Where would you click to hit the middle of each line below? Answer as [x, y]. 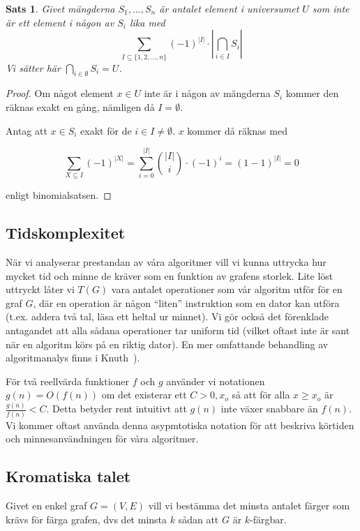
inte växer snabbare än [269, 409]
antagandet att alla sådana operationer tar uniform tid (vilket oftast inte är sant [178, 330]
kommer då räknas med [237, 130]
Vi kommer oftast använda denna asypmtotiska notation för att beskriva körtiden [180, 425]
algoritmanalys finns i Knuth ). [73, 358]
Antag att [27, 130]
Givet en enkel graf [46, 505]
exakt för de [106, 130]
